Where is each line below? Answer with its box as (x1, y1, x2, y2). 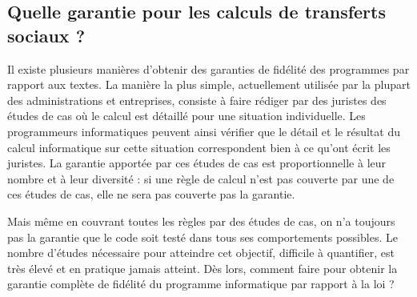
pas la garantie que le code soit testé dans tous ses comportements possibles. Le (7, 228, 398, 245)
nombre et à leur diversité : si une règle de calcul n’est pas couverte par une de (7, 170, 395, 187)
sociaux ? (7, 22, 86, 47)
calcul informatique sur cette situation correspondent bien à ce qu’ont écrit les (7, 138, 391, 155)
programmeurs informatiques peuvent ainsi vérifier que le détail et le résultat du (7, 122, 400, 139)
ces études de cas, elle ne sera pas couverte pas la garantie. (7, 186, 295, 203)
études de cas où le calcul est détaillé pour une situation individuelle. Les (7, 107, 366, 124)
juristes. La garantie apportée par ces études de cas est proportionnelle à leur (7, 155, 387, 171)
